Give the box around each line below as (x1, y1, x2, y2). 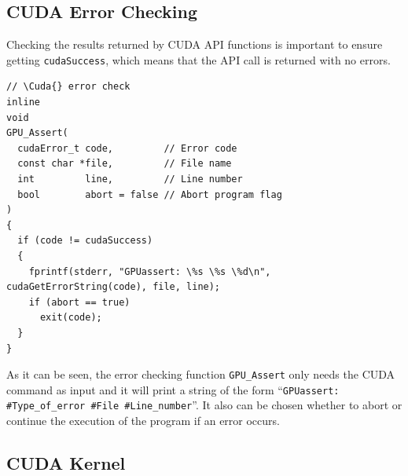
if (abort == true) (28, 296, 130, 308)
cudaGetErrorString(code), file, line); (6, 281, 221, 293)
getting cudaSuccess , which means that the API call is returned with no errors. (6, 51, 391, 68)
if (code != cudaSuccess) (17, 235, 153, 247)
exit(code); (39, 312, 102, 324)
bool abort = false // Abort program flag (17, 189, 282, 200)
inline (6, 97, 40, 108)
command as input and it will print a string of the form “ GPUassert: (6, 381, 340, 397)
